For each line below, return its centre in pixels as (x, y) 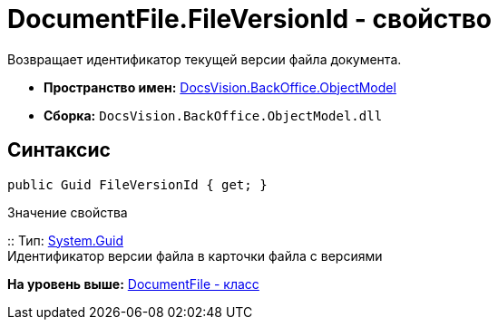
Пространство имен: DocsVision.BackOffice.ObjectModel (220, 87)
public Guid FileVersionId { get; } (137, 184)
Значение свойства (68, 212)
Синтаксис (59, 150)
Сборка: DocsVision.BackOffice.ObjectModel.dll (213, 115)
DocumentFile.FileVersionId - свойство (250, 19)
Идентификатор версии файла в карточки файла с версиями (195, 255)
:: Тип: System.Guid (65, 240)
